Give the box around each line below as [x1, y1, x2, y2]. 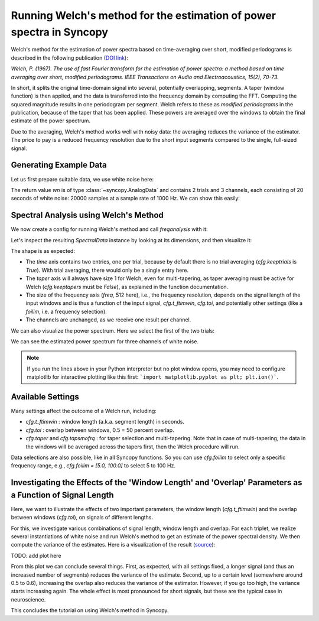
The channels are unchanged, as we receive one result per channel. [25, 316, 191, 323]
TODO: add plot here [11, 552, 61, 559]
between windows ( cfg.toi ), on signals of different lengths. [11, 514, 154, 521]
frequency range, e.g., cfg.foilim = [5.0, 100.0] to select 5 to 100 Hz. [11, 462, 175, 469]
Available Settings [11, 392, 80, 402]
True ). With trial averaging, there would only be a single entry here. [25, 266, 189, 274]
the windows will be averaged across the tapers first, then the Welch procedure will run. [25, 443, 240, 450]
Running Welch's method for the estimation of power [11, 9, 276, 22]
